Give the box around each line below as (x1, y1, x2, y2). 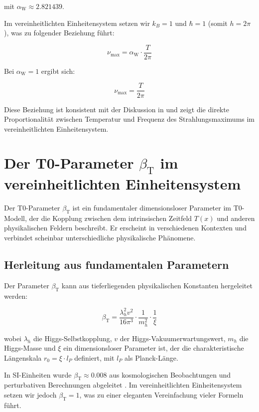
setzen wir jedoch (4, 389, 57, 400)
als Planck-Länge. (125, 353, 178, 363)
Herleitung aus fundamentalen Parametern (4, 256, 229, 272)
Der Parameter (4, 280, 49, 290)
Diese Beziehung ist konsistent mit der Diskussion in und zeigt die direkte (4, 104, 229, 114)
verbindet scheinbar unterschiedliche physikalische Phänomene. (4, 232, 196, 242)
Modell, (4, 212, 27, 223)
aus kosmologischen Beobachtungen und (109, 369, 231, 380)
